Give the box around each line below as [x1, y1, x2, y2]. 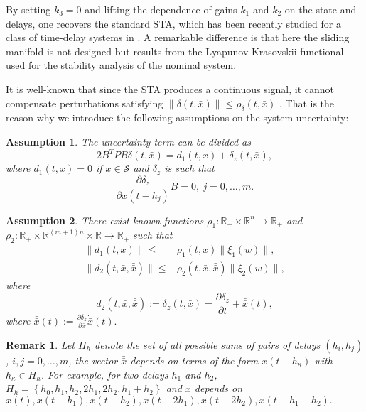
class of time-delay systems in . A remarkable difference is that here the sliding [6, 30, 350, 45]
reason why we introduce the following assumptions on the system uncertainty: [6, 110, 349, 125]
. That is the [279, 95, 335, 110]
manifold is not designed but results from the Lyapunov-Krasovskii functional [6, 43, 344, 58]
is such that [164, 161, 215, 175]
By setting [6, 2, 51, 16]
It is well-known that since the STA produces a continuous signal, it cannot [6, 81, 335, 96]
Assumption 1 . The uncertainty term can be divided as [6, 134, 251, 148]
